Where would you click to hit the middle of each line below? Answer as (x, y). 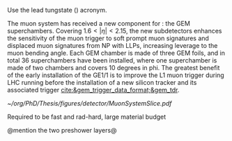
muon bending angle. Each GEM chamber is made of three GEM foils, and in (116, 53)
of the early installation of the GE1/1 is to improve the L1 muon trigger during (116, 75)
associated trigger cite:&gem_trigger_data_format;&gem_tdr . (93, 90)
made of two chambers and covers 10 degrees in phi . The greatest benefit (114, 68)
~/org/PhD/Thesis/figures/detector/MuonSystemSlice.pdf (90, 103)
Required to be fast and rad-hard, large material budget (87, 117)
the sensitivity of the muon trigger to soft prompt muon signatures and (108, 38)
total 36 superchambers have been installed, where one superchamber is (112, 60)
